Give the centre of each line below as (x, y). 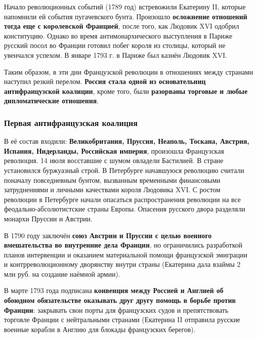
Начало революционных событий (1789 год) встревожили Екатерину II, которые (125, 6)
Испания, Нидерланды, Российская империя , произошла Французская (114, 150)
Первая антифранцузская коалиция (71, 122)
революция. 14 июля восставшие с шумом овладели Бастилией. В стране (114, 160)
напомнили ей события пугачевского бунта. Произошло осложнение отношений (126, 16)
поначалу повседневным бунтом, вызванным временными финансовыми (112, 180)
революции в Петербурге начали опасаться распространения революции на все (122, 199)
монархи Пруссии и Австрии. (48, 218)
